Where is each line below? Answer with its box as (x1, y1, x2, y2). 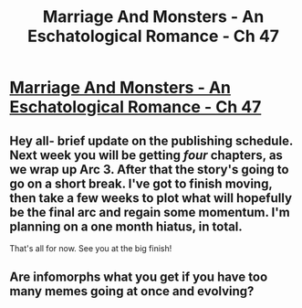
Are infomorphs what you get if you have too (9, 270, 268, 285)
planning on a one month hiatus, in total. (9, 218, 244, 234)
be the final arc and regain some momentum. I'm (9, 204, 290, 220)
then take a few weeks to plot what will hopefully (9, 190, 293, 206)
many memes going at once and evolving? (9, 283, 255, 299)
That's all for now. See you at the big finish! (9, 243, 172, 253)
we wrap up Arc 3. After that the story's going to (9, 162, 289, 177)
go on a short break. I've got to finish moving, (9, 175, 273, 191)
